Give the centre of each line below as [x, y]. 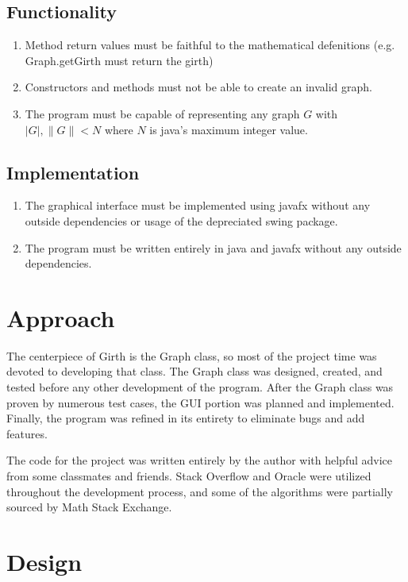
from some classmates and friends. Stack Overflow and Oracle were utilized [189, 476]
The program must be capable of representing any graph [162, 113]
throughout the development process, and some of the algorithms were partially [200, 491]
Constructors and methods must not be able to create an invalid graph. [198, 87]
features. [27, 433]
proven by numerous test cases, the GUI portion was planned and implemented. [200, 402]
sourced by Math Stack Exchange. [89, 507]
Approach [61, 317]
